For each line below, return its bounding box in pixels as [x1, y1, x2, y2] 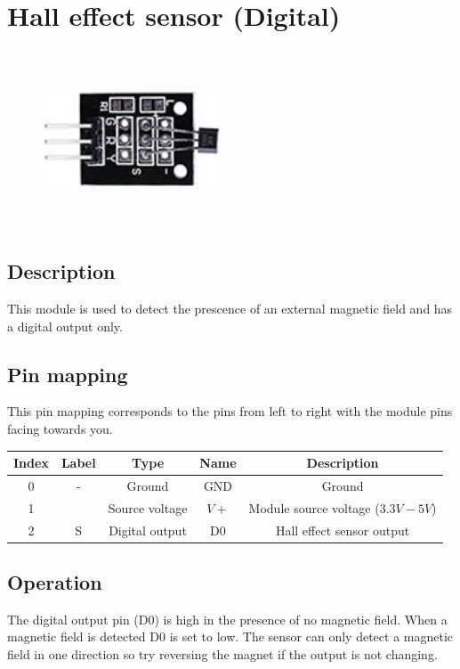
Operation [7, 568, 102, 596]
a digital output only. [7, 316, 123, 335]
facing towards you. [7, 419, 113, 437]
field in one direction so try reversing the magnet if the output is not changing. [7, 645, 438, 664]
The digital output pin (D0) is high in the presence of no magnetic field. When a [7, 609, 448, 628]
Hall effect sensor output [275, 520, 410, 539]
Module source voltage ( [248, 498, 380, 517]
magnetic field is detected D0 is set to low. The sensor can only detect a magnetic [7, 627, 454, 646]
